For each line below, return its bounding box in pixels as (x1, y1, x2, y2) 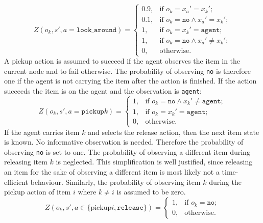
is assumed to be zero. (116, 186, 186, 197)
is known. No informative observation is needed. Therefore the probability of (4, 136, 244, 147)
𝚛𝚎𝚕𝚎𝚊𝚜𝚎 (117, 204, 144, 211)
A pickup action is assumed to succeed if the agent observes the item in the (4, 55, 241, 66)
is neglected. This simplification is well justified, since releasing (56, 156, 253, 167)
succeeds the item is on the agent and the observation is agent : (4, 85, 202, 96)
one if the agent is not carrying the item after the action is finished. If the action (4, 75, 257, 86)
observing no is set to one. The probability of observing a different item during (4, 146, 250, 157)
